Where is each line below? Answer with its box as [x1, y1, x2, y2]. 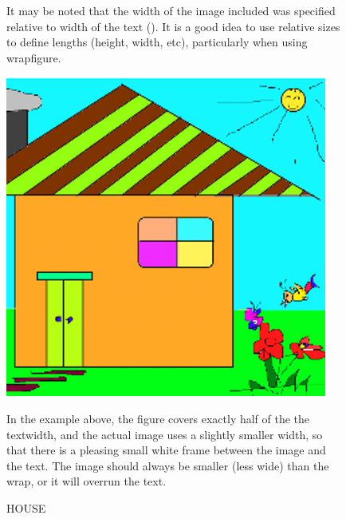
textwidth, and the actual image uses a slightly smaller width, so [6, 426, 323, 442]
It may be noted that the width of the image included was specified [6, 2, 336, 18]
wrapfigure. [6, 49, 61, 65]
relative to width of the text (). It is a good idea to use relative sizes [6, 18, 340, 34]
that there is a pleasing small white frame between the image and [6, 442, 326, 458]
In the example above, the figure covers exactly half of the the [6, 410, 310, 426]
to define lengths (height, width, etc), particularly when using [6, 34, 308, 50]
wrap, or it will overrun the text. [6, 473, 167, 489]
